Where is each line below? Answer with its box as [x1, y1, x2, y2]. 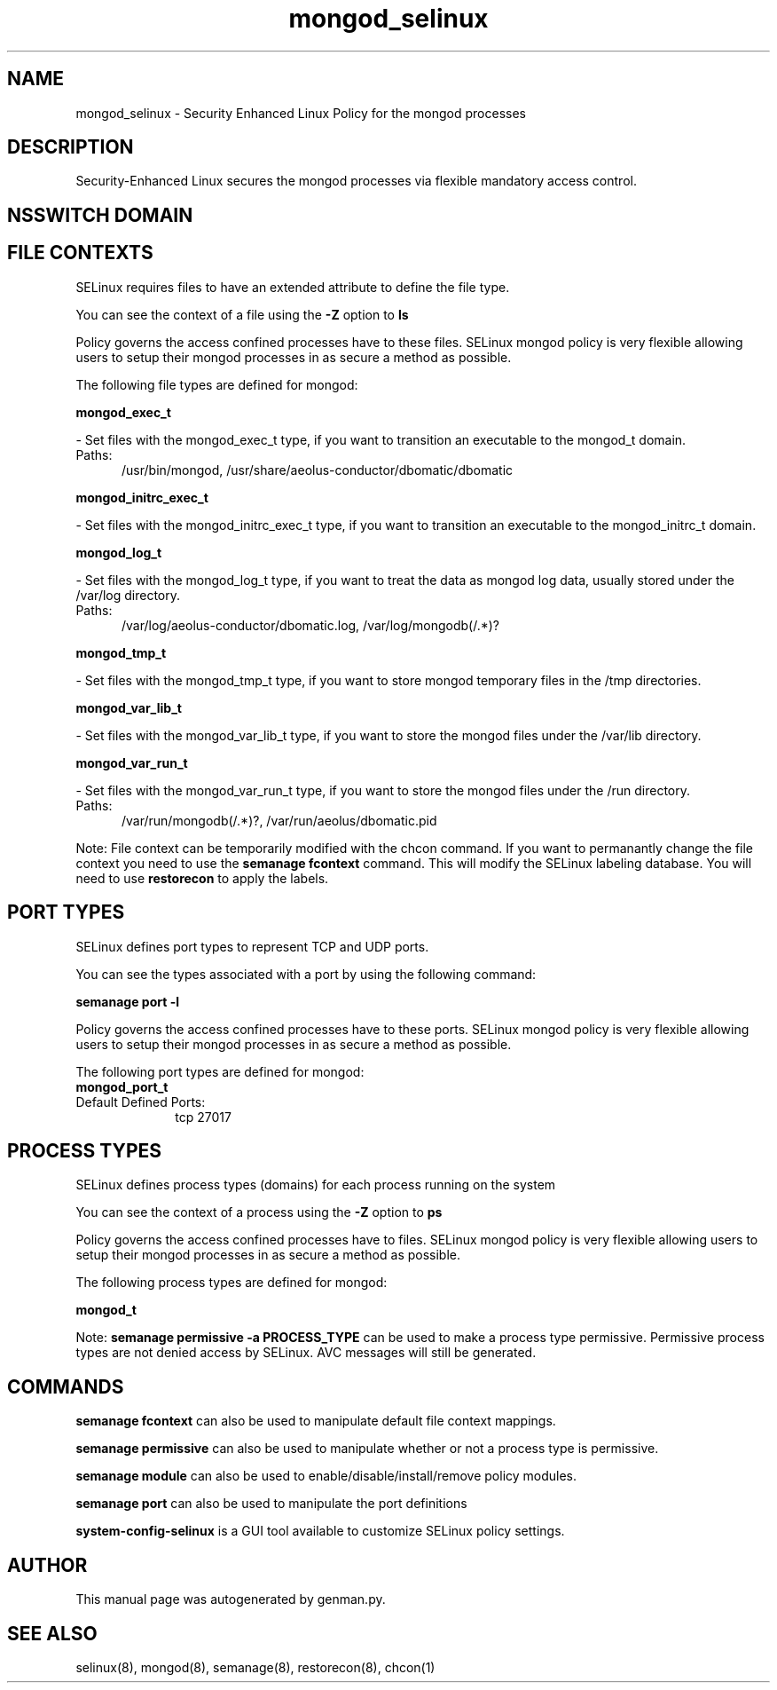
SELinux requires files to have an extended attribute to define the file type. [75, 279, 510, 295]
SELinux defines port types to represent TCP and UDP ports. [75, 938, 429, 954]
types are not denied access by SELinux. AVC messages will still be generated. [75, 1345, 537, 1361]
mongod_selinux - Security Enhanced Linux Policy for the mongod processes [75, 105, 526, 121]
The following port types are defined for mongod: [75, 1063, 365, 1079]
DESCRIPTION [7, 136, 134, 159]
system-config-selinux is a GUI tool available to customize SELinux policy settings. [75, 1523, 565, 1539]
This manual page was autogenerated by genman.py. [75, 1591, 386, 1607]
